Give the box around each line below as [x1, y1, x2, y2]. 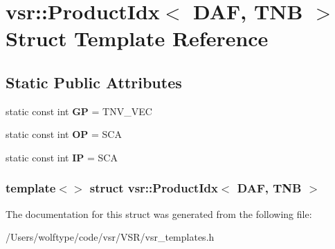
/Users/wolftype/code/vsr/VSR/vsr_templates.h [6, 230, 215, 244]
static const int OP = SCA [6, 127, 122, 141]
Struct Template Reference [6, 24, 269, 52]
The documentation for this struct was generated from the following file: [6, 206, 312, 221]
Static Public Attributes [6, 71, 182, 92]
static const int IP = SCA [6, 150, 118, 164]
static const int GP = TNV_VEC [6, 103, 152, 118]
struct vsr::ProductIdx [89, 179, 218, 197]
